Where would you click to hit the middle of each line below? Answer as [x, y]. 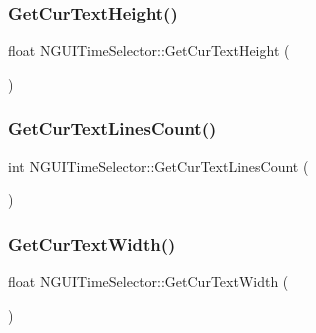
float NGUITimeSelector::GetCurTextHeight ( [149, 50]
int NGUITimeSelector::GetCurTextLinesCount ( [158, 165]
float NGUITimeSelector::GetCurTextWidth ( [148, 281]
